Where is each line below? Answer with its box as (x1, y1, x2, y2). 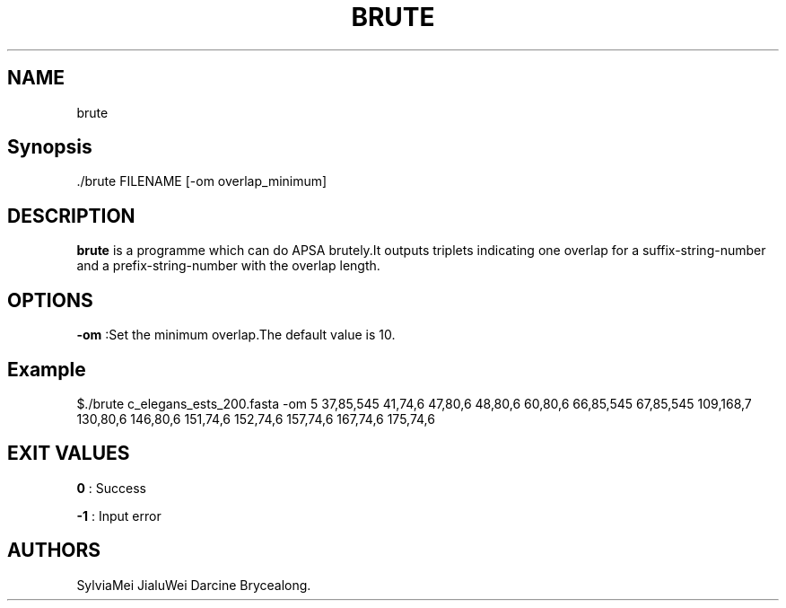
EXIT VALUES (7, 442, 130, 465)
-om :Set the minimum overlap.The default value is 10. (76, 327, 396, 343)
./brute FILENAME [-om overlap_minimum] (76, 173, 327, 189)
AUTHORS (7, 539, 101, 562)
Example (7, 357, 86, 381)
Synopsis (7, 136, 92, 159)
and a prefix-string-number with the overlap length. (76, 258, 380, 274)
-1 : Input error (76, 507, 162, 524)
